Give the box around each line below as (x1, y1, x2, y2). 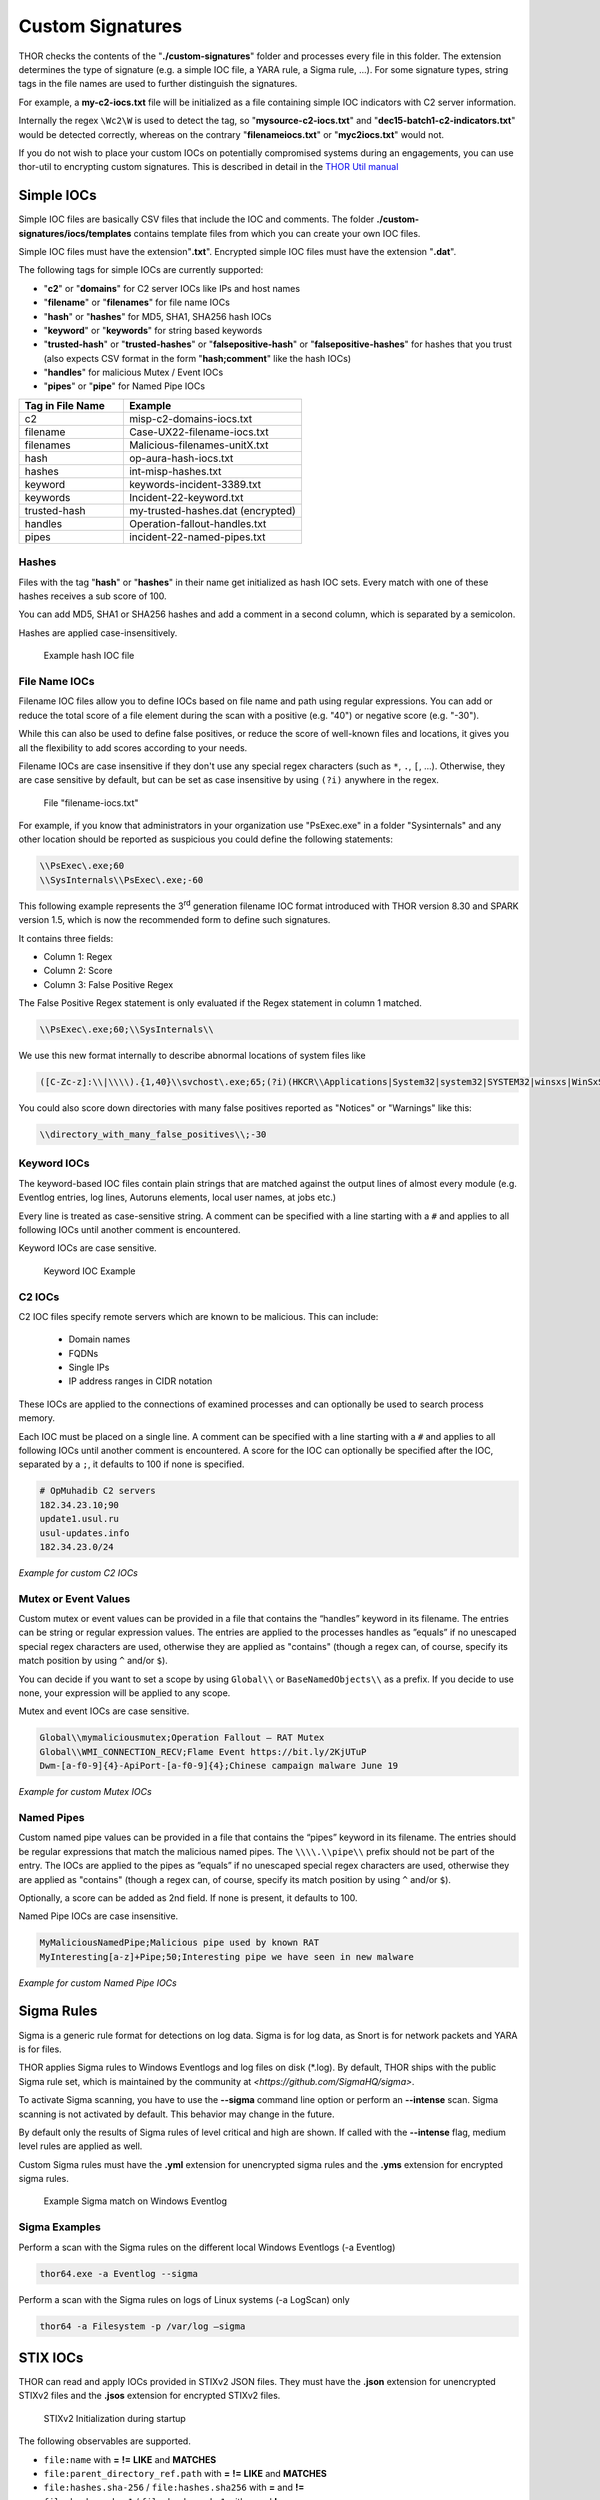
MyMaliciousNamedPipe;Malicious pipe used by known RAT (39, 1937, 320, 1949)
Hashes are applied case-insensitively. (18, 626, 178, 639)
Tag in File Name (24, 398, 105, 412)
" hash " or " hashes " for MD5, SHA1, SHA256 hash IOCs (43, 310, 272, 322)
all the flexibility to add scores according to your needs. (18, 741, 248, 754)
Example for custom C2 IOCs (18, 1566, 139, 1579)
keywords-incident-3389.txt (128, 477, 262, 491)
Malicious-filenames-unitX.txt (128, 438, 269, 452)
